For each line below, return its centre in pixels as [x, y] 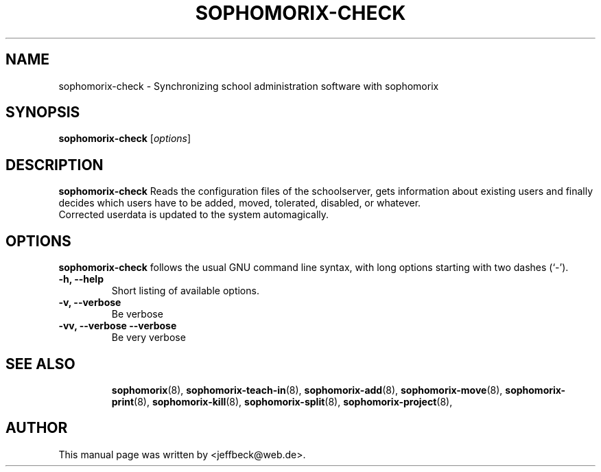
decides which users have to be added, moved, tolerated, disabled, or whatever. [240, 203]
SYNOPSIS [43, 113]
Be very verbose [149, 338]
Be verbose [137, 314]
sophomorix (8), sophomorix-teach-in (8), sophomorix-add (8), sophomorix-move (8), [307, 390]
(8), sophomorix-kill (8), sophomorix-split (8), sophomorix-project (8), [293, 401]
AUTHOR [37, 428]
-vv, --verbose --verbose [118, 326]
